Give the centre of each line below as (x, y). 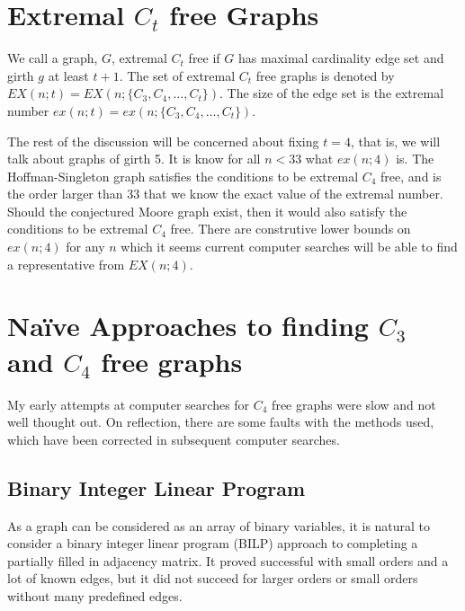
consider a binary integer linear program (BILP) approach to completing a (213, 543)
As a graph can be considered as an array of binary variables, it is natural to (219, 525)
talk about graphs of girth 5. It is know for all (134, 159)
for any (85, 247)
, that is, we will (395, 141)
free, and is (411, 176)
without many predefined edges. (95, 595)
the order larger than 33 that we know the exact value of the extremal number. (225, 194)
